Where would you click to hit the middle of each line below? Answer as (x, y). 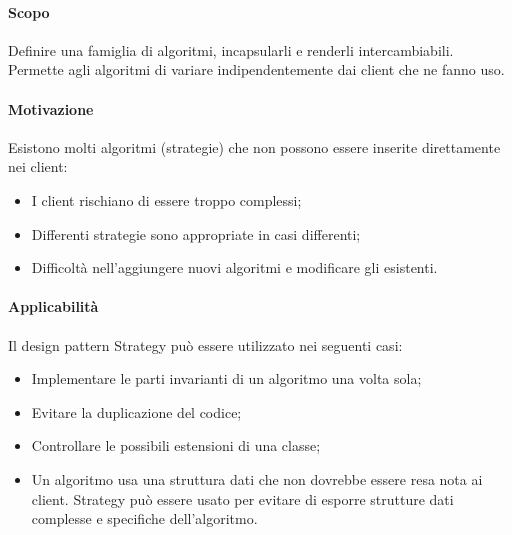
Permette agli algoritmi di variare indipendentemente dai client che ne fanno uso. (256, 69)
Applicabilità (53, 306)
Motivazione (51, 108)
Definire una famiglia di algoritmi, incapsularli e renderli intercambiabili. (231, 49)
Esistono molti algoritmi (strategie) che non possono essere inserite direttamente (254, 146)
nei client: (38, 166)
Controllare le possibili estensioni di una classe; (176, 445)
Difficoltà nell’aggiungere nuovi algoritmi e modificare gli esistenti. (234, 267)
